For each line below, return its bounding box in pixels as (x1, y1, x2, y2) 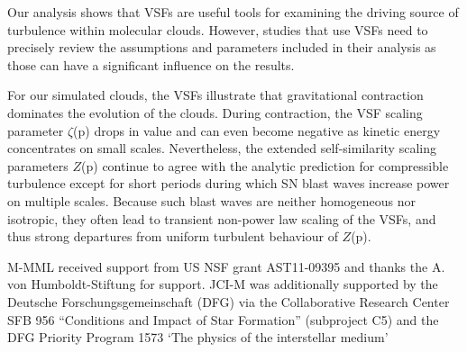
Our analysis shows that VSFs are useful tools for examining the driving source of (7, 3, 459, 21)
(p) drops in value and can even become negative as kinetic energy (73, 121, 441, 140)
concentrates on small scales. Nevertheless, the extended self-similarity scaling (7, 139, 436, 158)
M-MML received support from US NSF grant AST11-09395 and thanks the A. (7, 257, 445, 275)
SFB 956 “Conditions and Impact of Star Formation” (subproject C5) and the (7, 310, 439, 329)
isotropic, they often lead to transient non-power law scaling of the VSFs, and (7, 209, 436, 228)
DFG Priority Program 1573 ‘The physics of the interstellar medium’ (7, 328, 389, 347)
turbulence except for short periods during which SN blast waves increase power (7, 174, 450, 193)
